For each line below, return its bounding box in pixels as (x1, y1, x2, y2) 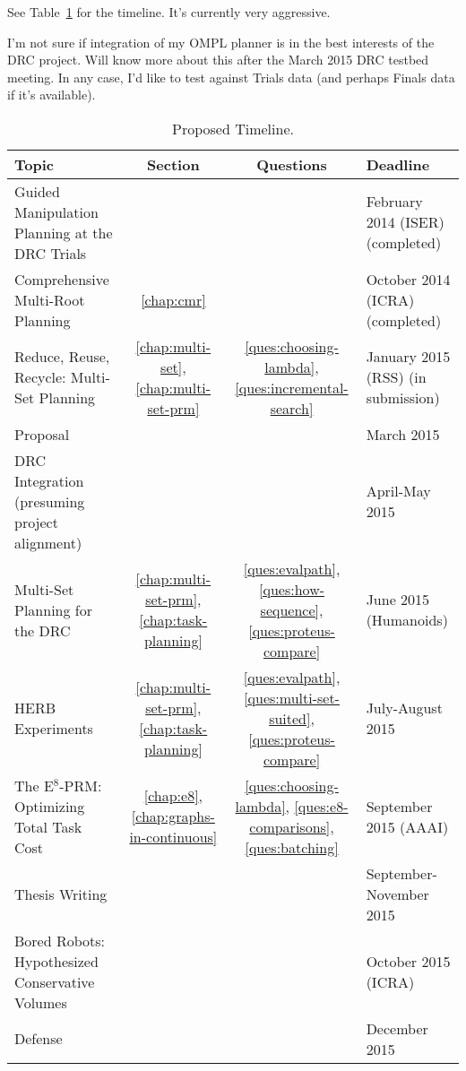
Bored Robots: (14, 929, 106, 951)
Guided (14, 180, 60, 202)
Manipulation (14, 201, 99, 222)
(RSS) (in (366, 367, 427, 388)
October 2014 (366, 268, 451, 289)
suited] (269, 707, 311, 729)
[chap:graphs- (131, 806, 215, 827)
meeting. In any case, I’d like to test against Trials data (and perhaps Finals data (7, 67, 455, 86)
